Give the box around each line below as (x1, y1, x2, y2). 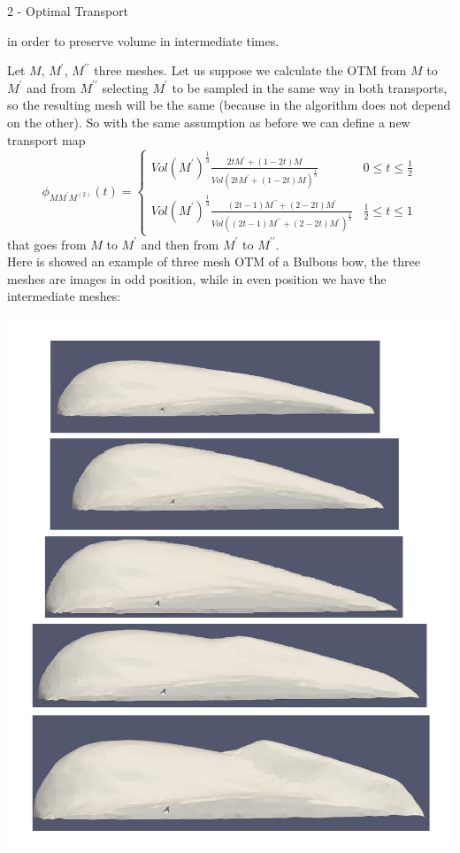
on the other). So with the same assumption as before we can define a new (7, 112, 410, 131)
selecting (102, 78, 149, 96)
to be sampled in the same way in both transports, (172, 78, 448, 96)
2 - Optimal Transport (7, 2, 129, 19)
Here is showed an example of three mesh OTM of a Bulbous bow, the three (7, 252, 420, 271)
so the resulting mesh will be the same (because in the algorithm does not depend (7, 96, 451, 114)
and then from (141, 234, 219, 253)
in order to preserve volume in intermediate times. (7, 31, 280, 50)
